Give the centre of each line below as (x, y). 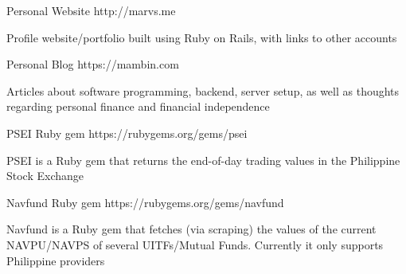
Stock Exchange (45, 176)
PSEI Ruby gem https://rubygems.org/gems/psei (127, 133)
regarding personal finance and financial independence (138, 106)
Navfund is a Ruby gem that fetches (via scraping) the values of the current (191, 229)
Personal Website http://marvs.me (91, 10)
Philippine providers (56, 260)
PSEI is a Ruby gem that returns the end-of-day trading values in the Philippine (203, 160)
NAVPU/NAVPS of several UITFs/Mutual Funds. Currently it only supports (195, 244)
